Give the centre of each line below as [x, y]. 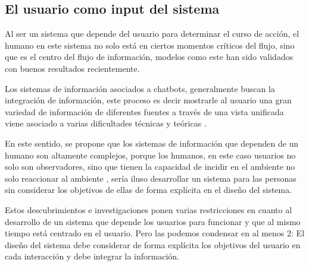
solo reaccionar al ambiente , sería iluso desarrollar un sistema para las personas [151, 178]
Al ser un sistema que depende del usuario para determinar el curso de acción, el [152, 34]
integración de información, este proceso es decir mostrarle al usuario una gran [148, 100]
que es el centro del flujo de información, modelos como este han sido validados [149, 57]
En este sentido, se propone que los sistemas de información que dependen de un [152, 143]
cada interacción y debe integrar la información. [92, 256]
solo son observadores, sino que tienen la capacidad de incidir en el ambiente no [150, 167]
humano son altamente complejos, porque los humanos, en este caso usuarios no [150, 155]
